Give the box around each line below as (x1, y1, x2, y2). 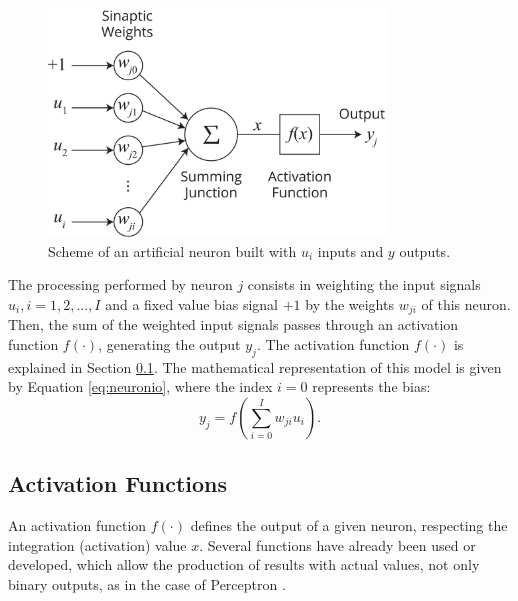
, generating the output (98, 334, 241, 355)
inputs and (317, 240, 384, 261)
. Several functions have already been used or (199, 534, 476, 555)
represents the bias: (312, 376, 431, 397)
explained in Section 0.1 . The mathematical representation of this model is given (8, 356, 502, 377)
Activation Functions (8, 468, 228, 499)
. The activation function (256, 334, 410, 355)
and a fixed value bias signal (105, 293, 279, 314)
